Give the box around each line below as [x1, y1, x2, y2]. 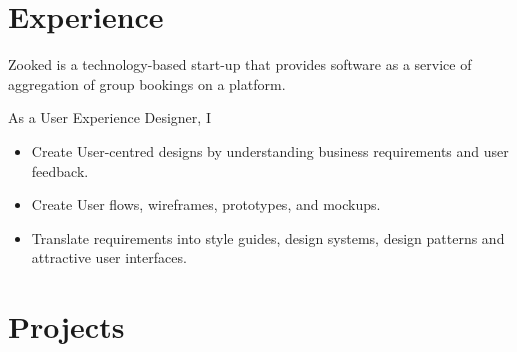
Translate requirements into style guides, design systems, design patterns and [31, 227, 505, 248]
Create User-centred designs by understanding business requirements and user [31, 140, 509, 161]
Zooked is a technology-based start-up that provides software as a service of [8, 54, 472, 75]
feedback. [31, 160, 89, 181]
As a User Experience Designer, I [8, 107, 211, 128]
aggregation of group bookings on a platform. [8, 73, 286, 94]
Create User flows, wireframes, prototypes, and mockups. [31, 194, 381, 215]
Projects [8, 306, 125, 347]
